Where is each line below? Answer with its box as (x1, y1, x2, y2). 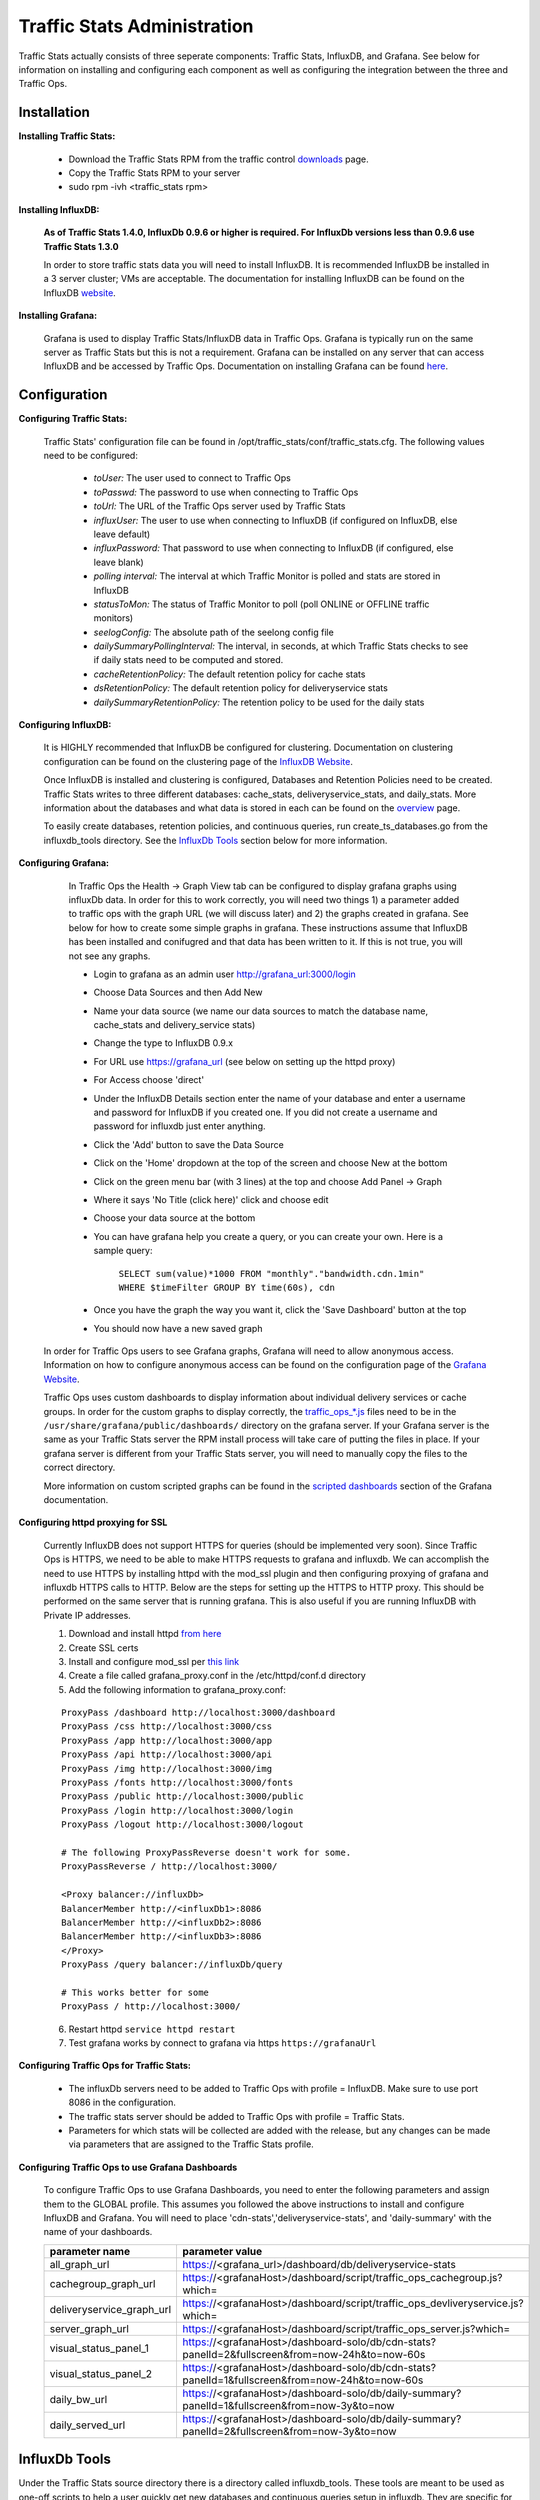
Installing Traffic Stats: (18, 130, 116, 142)
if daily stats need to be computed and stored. (93, 654, 284, 666)
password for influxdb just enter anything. (93, 1120, 266, 1132)
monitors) (93, 612, 134, 624)
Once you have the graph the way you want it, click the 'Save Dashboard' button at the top (93, 1304, 467, 1316)
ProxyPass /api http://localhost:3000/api (61, 1749, 273, 1760)
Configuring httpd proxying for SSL (18, 1516, 168, 1529)
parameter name (49, 2244, 130, 2258)
